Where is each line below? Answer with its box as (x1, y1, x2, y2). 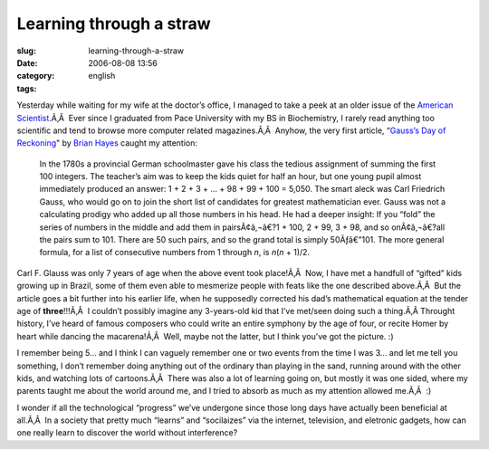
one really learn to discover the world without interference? (16, 427, 238, 438)
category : (16, 71, 55, 81)
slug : (16, 45, 36, 56)
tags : (16, 82, 37, 94)
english (88, 71, 116, 81)
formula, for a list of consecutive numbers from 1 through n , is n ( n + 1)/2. (39, 247, 311, 258)
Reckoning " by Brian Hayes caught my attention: (16, 138, 198, 148)
